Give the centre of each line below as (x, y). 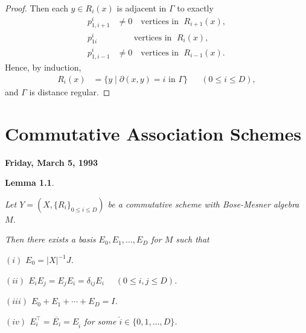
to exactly (195, 8)
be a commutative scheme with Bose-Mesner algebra (203, 204)
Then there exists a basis (50, 239)
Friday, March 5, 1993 (52, 162)
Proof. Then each (37, 8)
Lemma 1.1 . (30, 182)
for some (100, 321)
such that (193, 239)
